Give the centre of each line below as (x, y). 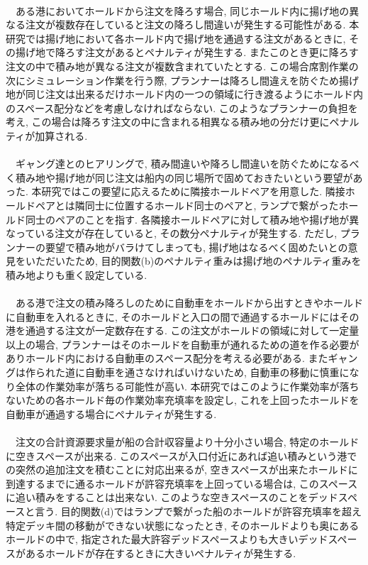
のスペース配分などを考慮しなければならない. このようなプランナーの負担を (182, 108)
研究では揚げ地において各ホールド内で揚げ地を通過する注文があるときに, (176, 38)
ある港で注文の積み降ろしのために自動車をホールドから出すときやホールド (189, 303)
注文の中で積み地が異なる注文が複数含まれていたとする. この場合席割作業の (182, 66)
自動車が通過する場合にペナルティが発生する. (111, 413)
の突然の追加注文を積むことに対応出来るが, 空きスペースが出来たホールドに (182, 470)
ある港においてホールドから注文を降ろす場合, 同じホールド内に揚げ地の (182, 10)
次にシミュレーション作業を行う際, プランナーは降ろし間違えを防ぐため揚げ (182, 80)
